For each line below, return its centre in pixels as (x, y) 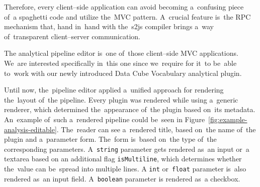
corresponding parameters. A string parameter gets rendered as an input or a (127, 149)
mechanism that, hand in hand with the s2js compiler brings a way (109, 26)
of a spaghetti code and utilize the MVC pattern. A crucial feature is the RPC (127, 16)
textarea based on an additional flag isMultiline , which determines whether (123, 159)
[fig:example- (228, 119)
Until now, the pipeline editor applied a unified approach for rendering (114, 90)
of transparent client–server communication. (72, 36)
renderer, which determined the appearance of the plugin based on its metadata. (130, 109)
